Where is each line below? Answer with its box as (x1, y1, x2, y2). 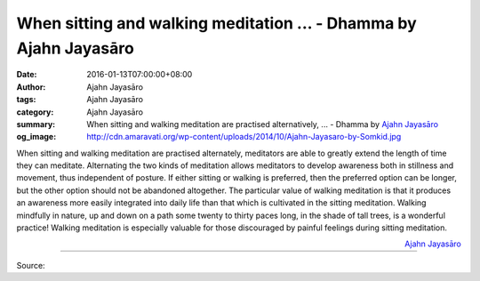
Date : (16, 69, 37, 80)
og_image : (16, 132, 57, 142)
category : (16, 107, 54, 117)
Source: (16, 260, 45, 270)
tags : (16, 94, 36, 105)
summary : (16, 118, 56, 129)
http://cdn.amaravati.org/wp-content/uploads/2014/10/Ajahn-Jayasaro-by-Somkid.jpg (86, 132, 402, 142)
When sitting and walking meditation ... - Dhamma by (16, 13, 417, 33)
